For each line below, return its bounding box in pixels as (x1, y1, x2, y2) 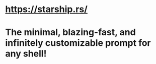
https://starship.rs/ (5, 4, 88, 15)
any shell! (5, 48, 47, 59)
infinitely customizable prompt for (5, 37, 151, 49)
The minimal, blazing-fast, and (5, 27, 136, 38)
